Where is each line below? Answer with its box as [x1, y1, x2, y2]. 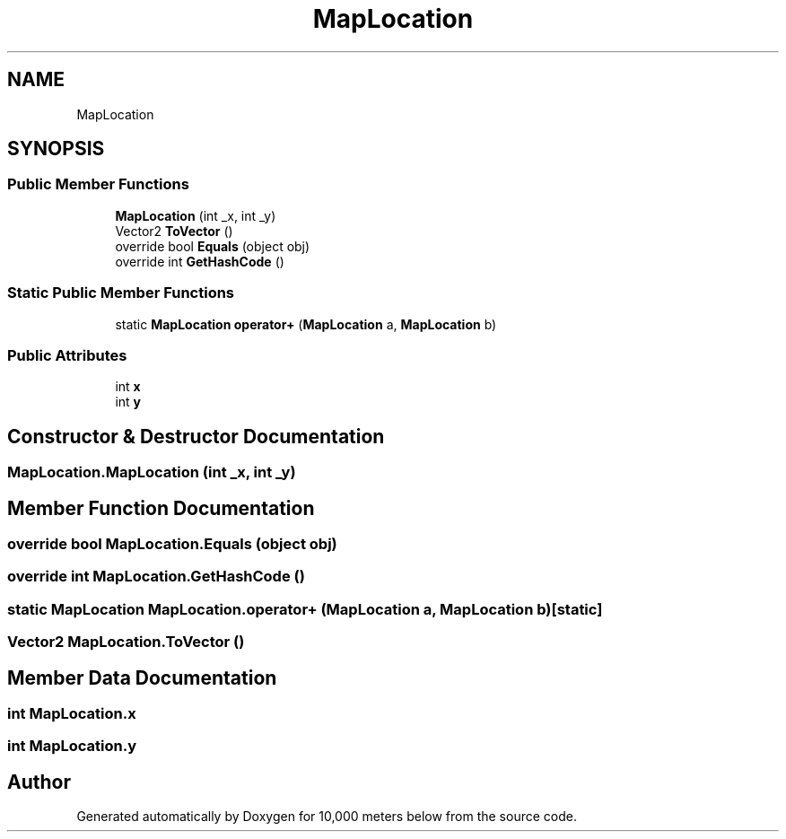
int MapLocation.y [7, 737, 137, 756]
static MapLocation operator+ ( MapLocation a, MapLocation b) [115, 316, 497, 332]
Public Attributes [7, 345, 127, 364]
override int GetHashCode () [115, 253, 284, 269]
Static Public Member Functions [7, 284, 235, 302]
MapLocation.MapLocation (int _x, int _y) [7, 463, 296, 482]
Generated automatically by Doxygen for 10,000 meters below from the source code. [76, 808, 577, 825]
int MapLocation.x [7, 704, 136, 722]
